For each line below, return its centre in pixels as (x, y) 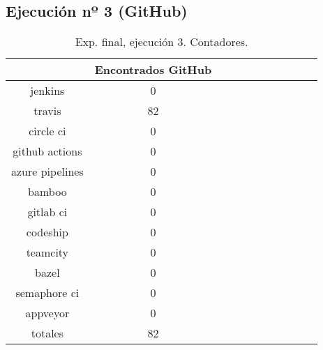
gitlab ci (47, 212)
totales (47, 333)
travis (47, 111)
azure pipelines (47, 172)
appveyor (47, 313)
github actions (47, 151)
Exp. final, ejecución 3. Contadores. (161, 42)
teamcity (47, 252)
